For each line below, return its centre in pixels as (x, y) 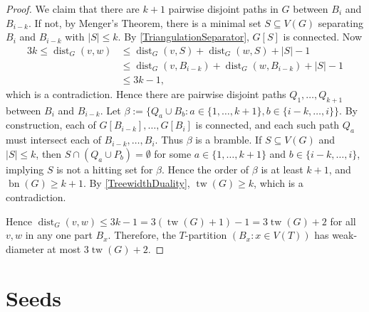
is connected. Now (323, 37)
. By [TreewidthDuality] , (136, 183)
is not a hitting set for (105, 169)
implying (25, 169)
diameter (25, 248)
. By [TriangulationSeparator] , (183, 37)
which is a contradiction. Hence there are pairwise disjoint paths (146, 93)
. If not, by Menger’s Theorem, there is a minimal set (145, 22)
